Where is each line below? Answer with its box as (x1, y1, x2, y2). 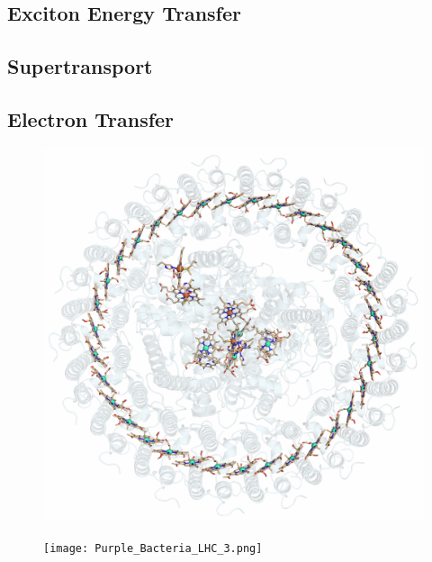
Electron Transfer (7, 104, 175, 132)
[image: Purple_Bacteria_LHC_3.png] (43, 541, 263, 555)
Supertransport (7, 52, 153, 80)
